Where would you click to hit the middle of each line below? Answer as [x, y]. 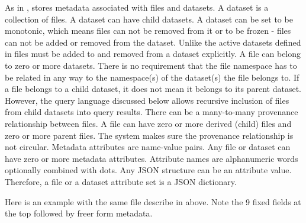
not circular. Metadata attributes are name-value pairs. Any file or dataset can [148, 147]
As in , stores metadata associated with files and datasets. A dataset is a [137, 7]
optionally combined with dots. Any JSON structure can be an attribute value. [148, 170]
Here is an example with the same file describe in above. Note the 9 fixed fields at [153, 201]
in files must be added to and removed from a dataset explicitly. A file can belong [153, 54]
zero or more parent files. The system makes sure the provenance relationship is [149, 135]
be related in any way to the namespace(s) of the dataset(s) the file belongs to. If [152, 77]
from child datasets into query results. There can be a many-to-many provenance [152, 112]
